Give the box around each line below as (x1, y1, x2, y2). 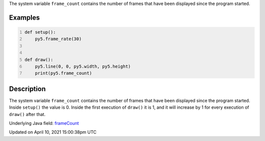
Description (9, 85, 46, 93)
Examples (9, 13, 40, 22)
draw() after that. (9, 111, 46, 117)
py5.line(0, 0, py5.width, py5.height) (35, 64, 131, 69)
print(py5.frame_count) (35, 70, 92, 76)
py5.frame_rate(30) (35, 36, 82, 42)
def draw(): (25, 57, 53, 62)
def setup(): (25, 29, 56, 35)
